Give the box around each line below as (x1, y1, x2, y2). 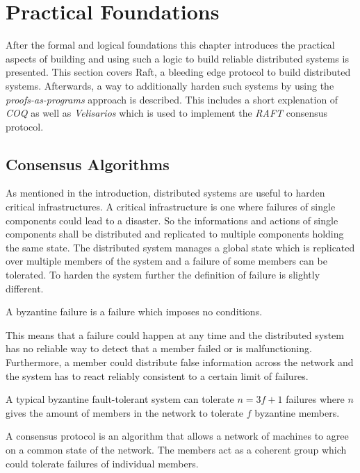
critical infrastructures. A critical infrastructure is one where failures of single (6, 199, 336, 214)
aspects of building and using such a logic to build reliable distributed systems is (6, 51, 349, 65)
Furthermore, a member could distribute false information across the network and (6, 355, 354, 370)
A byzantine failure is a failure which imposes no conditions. (6, 304, 263, 319)
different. (6, 281, 44, 295)
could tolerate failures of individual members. (6, 456, 199, 470)
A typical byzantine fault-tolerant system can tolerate (6, 392, 234, 406)
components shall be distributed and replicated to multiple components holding (6, 226, 344, 241)
